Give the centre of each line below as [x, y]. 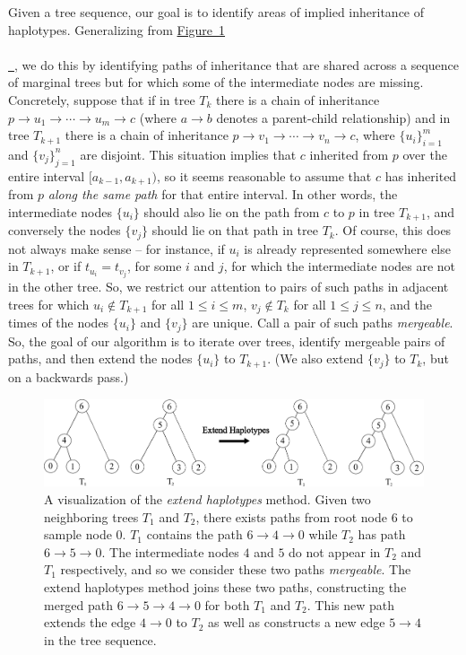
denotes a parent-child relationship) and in [333, 117]
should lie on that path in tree [235, 230]
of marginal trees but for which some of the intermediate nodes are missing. [216, 82]
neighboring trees [91, 516]
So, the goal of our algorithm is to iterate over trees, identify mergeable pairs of [227, 341]
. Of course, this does [393, 230]
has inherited [421, 175]
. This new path [351, 604]
